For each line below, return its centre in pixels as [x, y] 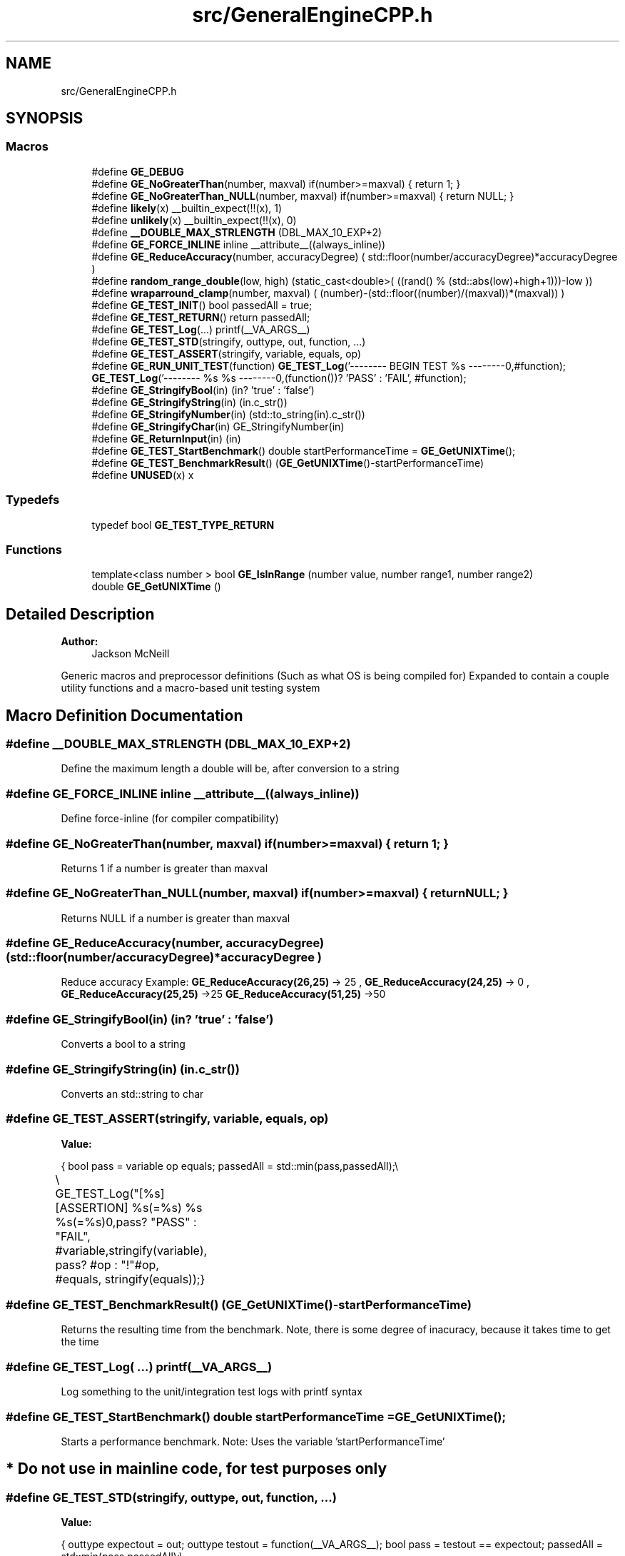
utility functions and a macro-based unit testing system [190, 688]
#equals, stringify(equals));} [130, 1279]
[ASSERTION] [92, 1207]
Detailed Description [80, 614]
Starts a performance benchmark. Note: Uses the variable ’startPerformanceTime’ [253, 1441]
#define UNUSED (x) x [143, 475]
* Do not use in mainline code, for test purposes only [197, 1469]
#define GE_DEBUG [138, 171]
